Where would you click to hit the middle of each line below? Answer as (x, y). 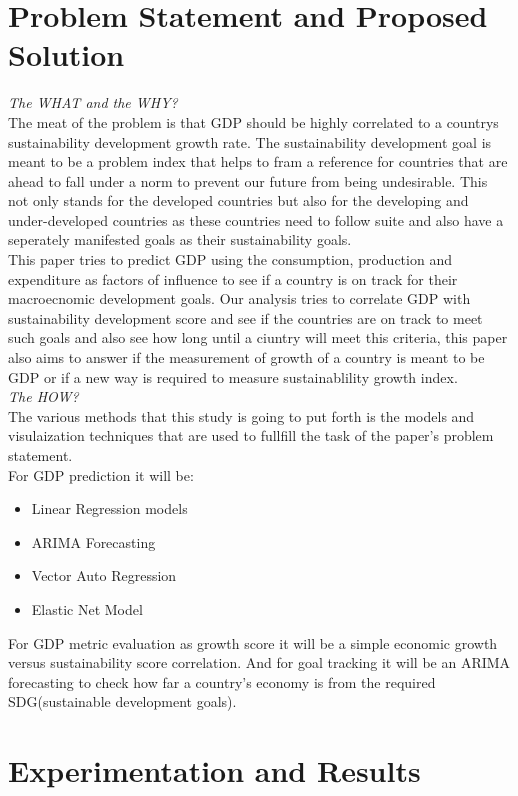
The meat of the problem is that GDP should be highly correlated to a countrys (253, 121)
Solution (66, 54)
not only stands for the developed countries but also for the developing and (238, 200)
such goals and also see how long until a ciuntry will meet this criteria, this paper (258, 337)
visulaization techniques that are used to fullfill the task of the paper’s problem (251, 435)
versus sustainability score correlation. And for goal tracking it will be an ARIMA (259, 662)
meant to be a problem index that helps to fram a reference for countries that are (258, 161)
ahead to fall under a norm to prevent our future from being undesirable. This (248, 180)
